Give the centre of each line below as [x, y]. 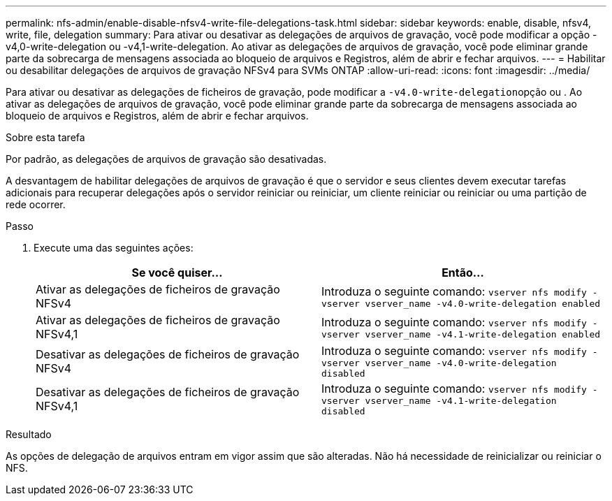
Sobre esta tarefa [45, 137]
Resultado [29, 434]
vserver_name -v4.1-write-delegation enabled [483, 334]
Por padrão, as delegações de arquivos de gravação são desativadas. [166, 159]
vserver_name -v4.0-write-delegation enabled [483, 303]
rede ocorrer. [36, 204]
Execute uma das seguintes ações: [114, 248]
